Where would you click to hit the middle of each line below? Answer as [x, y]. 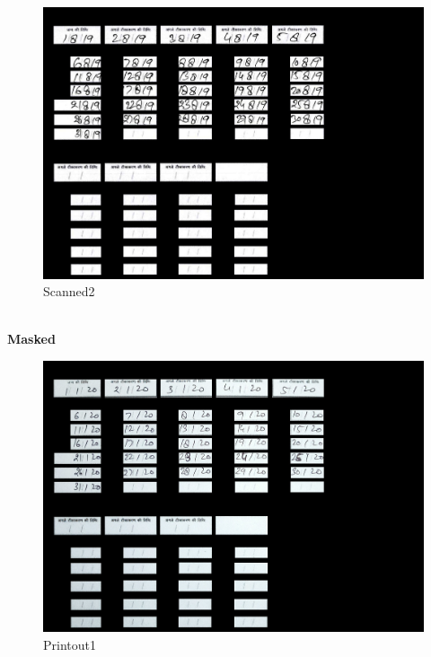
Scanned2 [69, 291]
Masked [31, 339]
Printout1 [70, 645]
